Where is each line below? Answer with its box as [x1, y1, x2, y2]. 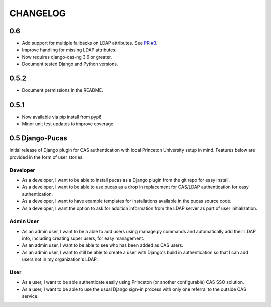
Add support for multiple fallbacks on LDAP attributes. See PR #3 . [22, 40, 158, 46]
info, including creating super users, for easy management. [22, 235, 144, 241]
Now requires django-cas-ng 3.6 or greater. [22, 54, 112, 60]
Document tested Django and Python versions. [22, 61, 118, 67]
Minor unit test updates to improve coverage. [22, 121, 115, 127]
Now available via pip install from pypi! [22, 114, 101, 120]
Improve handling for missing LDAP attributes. [22, 47, 117, 53]
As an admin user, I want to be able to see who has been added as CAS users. [22, 242, 183, 248]
